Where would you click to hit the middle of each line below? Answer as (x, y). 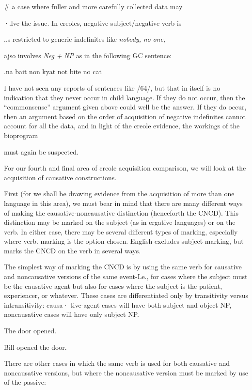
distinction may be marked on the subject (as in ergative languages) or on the (120, 222)
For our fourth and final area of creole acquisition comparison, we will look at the (125, 168)
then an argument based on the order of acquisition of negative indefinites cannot (125, 116)
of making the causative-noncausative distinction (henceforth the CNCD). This (121, 212)
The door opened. (30, 331)
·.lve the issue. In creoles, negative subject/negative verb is (93, 23)
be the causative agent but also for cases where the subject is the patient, (113, 286)
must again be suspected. (41, 151)
